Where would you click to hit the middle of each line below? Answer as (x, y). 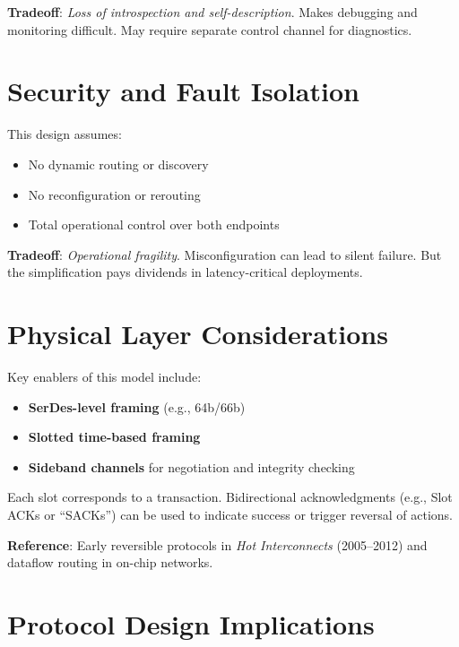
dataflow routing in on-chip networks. (110, 562)
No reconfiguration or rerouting (114, 194)
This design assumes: (65, 134)
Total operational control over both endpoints (154, 224)
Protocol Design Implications (191, 623)
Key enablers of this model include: (104, 376)
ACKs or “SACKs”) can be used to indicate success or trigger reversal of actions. (230, 514)
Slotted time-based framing (114, 437)
